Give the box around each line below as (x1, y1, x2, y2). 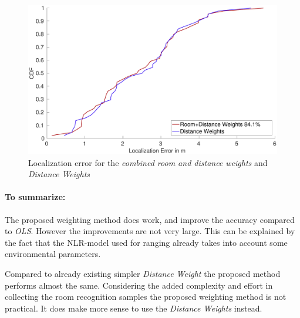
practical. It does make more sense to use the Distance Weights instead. (5, 302, 262, 314)
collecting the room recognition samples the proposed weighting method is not (5, 290, 286, 303)
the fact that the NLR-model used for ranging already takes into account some (5, 236, 288, 248)
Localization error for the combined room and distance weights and (28, 156, 268, 168)
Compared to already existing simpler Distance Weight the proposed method (5, 268, 281, 280)
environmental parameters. (5, 248, 101, 260)
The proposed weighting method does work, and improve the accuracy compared (5, 213, 295, 225)
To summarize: (5, 191, 66, 203)
